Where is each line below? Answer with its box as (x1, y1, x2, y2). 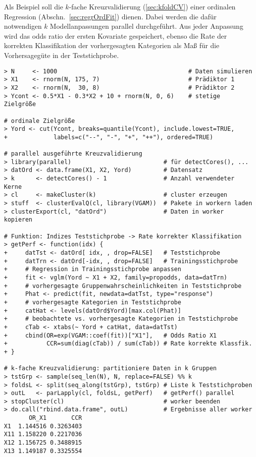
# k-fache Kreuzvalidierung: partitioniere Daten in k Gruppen (4, 365, 217, 372)
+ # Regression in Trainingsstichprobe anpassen (4, 266, 181, 273)
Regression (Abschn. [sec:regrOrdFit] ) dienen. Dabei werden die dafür (4, 11, 217, 21)
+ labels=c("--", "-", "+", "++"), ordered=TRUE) (4, 133, 213, 141)
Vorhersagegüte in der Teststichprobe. (4, 50, 119, 60)
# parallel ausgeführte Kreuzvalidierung (4, 150, 143, 158)
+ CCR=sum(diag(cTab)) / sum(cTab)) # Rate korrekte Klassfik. (4, 340, 253, 347)
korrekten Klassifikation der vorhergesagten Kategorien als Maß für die (4, 40, 219, 51)
